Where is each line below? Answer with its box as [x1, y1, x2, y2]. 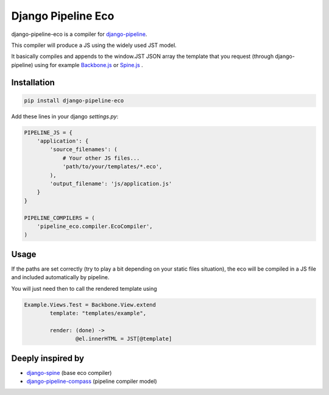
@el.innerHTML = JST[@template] [75, 335, 172, 343]
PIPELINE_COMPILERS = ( [24, 214, 96, 221]
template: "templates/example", [49, 310, 146, 317]
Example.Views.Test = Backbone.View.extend [24, 301, 157, 308]
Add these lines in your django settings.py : [11, 113, 119, 120]
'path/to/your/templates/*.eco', [62, 163, 163, 170]
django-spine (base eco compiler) [26, 369, 112, 376]
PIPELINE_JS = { [24, 129, 73, 136]
